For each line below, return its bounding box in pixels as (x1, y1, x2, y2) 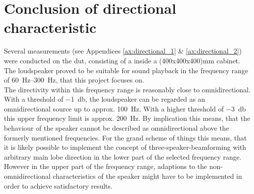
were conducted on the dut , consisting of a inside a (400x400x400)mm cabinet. (4, 55, 240, 65)
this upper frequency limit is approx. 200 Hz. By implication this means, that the (4, 113, 251, 123)
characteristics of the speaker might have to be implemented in (53, 171, 242, 181)
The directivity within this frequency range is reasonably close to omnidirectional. (4, 84, 251, 94)
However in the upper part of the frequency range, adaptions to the (4, 161, 207, 171)
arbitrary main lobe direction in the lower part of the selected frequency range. (4, 151, 242, 162)
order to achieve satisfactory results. (4, 180, 113, 191)
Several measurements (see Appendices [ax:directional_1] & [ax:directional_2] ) (4, 46, 242, 56)
